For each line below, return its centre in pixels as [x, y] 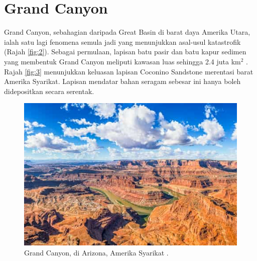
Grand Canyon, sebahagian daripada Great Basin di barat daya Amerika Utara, [127, 32]
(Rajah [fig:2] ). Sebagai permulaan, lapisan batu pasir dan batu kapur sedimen [125, 52]
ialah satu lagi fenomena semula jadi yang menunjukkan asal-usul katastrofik [122, 41]
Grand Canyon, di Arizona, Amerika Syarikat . [96, 252]
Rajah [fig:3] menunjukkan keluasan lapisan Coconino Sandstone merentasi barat [129, 71]
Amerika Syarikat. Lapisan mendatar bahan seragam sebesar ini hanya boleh [122, 81]
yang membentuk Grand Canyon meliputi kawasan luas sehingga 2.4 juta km [122, 61]
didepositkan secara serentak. [49, 91]
